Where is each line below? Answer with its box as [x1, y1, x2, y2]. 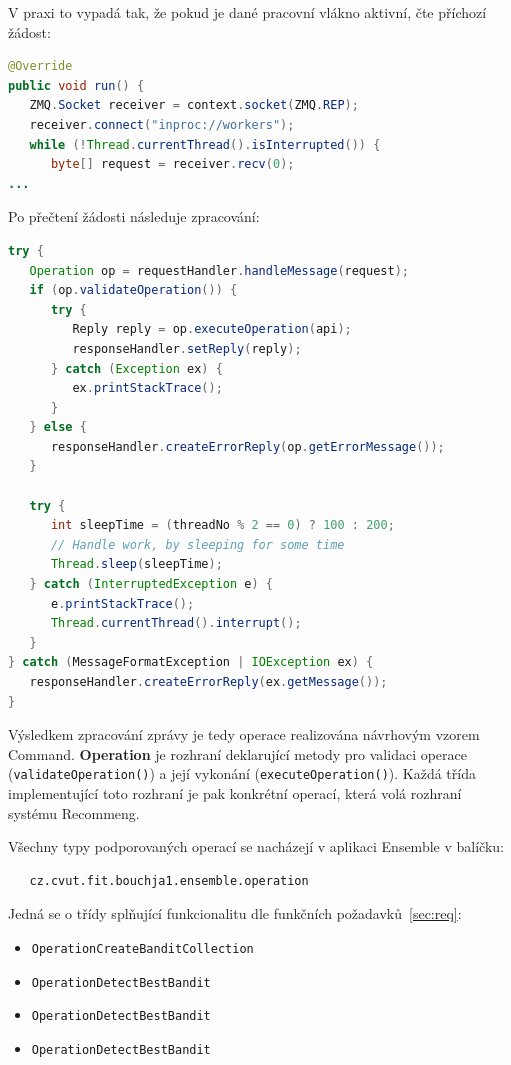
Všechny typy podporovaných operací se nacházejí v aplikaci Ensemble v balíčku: [8, 836, 504, 857]
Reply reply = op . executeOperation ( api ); [72, 322, 352, 337]
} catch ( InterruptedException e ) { [29, 577, 273, 592]
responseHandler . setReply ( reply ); [72, 341, 302, 356]
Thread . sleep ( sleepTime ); [50, 557, 223, 572]
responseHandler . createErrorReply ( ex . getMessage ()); [29, 675, 388, 689]
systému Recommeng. [8, 802, 140, 823]
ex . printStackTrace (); [72, 381, 223, 396]
